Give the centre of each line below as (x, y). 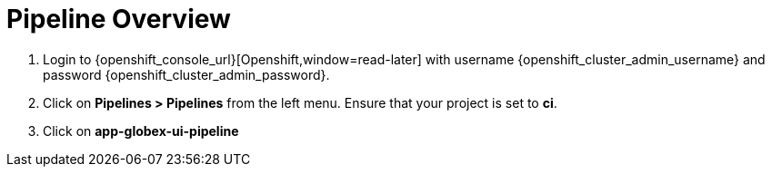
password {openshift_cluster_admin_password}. (186, 74)
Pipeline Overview (119, 19)
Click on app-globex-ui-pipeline (141, 130)
